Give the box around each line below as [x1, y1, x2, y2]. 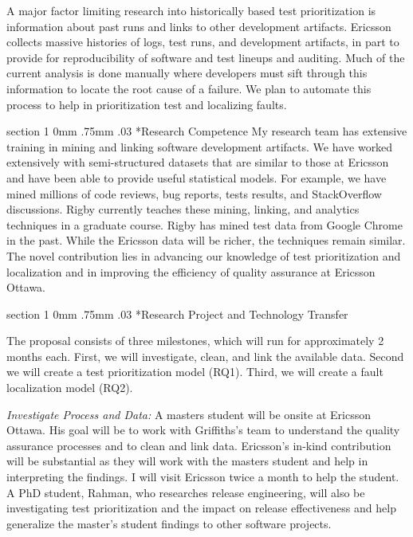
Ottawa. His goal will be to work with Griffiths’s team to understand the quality [6, 421, 400, 438]
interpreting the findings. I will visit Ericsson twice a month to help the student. [6, 468, 399, 485]
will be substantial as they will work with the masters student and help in [6, 453, 368, 469]
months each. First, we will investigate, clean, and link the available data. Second [6, 347, 404, 364]
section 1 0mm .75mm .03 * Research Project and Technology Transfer [6, 305, 348, 322]
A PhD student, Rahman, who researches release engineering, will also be [6, 484, 365, 500]
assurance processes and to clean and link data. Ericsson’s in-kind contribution [6, 437, 391, 453]
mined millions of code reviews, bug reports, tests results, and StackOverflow [6, 185, 382, 202]
